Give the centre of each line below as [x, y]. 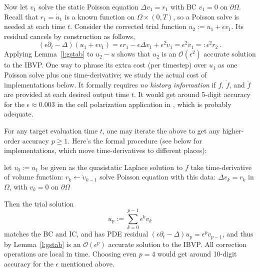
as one [228, 65]
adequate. [19, 114]
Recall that [21, 16]
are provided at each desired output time [67, 94]
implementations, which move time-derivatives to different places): [105, 150]
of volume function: [34, 177]
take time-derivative [221, 167]
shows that [134, 54]
